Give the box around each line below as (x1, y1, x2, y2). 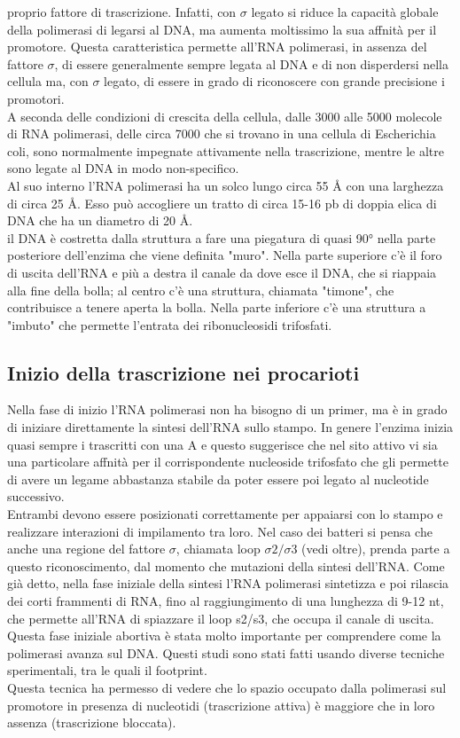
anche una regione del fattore (7, 539, 166, 558)
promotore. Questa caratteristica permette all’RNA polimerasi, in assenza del (7, 37, 427, 56)
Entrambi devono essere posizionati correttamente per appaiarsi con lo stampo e (7, 505, 443, 523)
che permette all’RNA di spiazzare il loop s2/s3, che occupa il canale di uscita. (7, 608, 434, 627)
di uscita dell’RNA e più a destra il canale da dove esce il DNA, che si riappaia (7, 263, 437, 281)
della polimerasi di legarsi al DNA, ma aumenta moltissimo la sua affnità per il (7, 20, 437, 38)
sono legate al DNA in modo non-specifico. (7, 159, 239, 177)
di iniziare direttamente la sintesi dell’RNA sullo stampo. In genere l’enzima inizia (7, 418, 454, 436)
